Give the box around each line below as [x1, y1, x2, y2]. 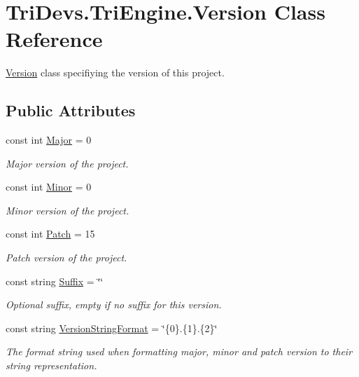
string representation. [6, 358, 97, 373]
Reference [6, 25, 103, 53]
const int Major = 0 [6, 132, 92, 147]
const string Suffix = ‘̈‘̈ [6, 273, 104, 288]
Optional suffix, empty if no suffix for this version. [6, 297, 222, 312]
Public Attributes [6, 100, 136, 121]
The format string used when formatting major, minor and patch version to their [6, 344, 353, 359]
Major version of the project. [6, 156, 129, 170]
